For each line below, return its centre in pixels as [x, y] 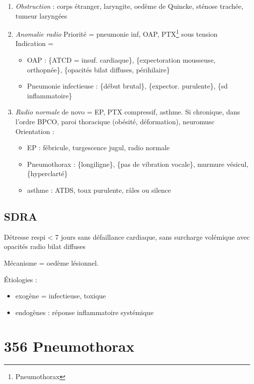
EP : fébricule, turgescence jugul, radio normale [98, 147]
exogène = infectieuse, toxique [61, 296]
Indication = [34, 43]
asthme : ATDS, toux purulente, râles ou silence [99, 190]
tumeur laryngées [41, 15]
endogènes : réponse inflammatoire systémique [85, 312]
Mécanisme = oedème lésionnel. [51, 262]
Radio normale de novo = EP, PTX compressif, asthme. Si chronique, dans [128, 112]
